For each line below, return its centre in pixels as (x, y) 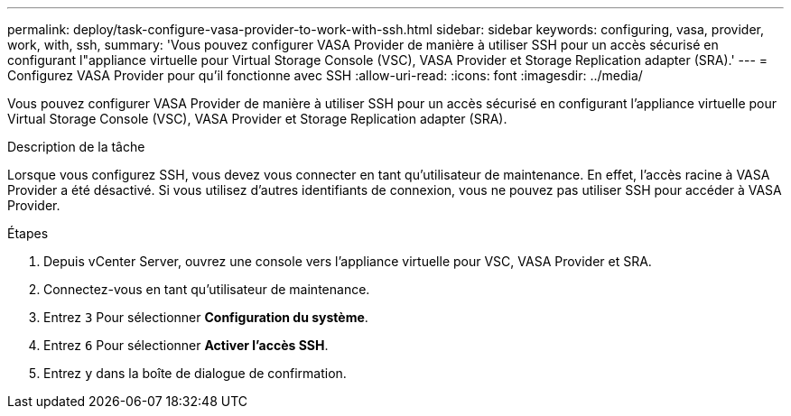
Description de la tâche (76, 147)
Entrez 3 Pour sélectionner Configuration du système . (206, 317)
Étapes (28, 233)
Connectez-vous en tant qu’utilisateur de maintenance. (207, 289)
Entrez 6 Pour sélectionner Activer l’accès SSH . (186, 345)
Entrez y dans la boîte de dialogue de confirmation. (195, 373)
